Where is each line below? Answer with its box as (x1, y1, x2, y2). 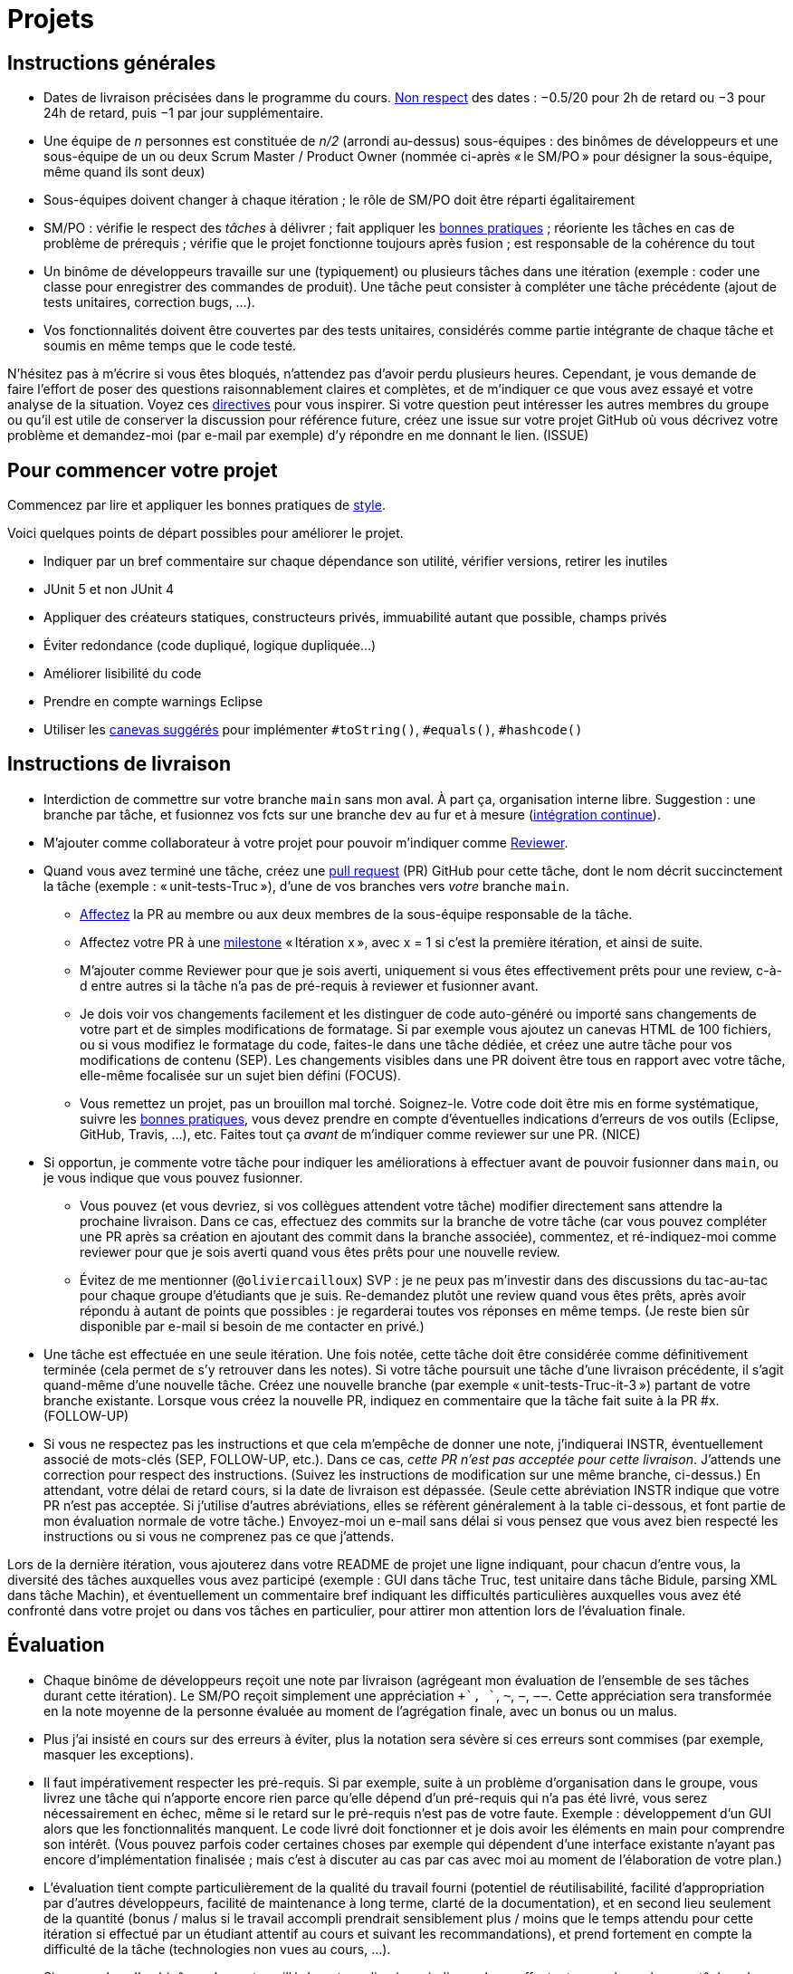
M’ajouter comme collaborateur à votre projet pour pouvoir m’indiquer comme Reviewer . (43, 834, 568, 850)
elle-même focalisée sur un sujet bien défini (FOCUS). (80, 1067, 402, 1083)
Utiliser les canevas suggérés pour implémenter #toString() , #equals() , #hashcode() (43, 722, 583, 738)
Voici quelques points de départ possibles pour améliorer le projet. (7, 525, 404, 541)
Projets (7, 4, 95, 34)
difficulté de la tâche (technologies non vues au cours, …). (43, 1940, 391, 1957)
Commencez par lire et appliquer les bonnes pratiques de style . (7, 497, 386, 513)
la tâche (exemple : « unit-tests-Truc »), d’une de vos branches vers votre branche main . (43, 877, 570, 894)
